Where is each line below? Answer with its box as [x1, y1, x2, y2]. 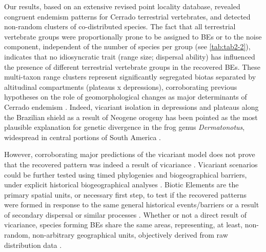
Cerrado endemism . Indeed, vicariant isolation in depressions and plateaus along [4, 101, 259, 112]
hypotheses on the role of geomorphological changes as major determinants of [4, 91, 247, 102]
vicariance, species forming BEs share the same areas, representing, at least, [4, 219, 243, 230]
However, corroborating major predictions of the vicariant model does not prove [4, 149, 255, 160]
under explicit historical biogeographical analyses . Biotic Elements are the [4, 179, 239, 190]
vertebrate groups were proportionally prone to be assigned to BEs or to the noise [4, 31, 262, 42]
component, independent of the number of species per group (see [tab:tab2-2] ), [4, 41, 251, 52]
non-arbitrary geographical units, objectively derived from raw [32, 229, 228, 240]
